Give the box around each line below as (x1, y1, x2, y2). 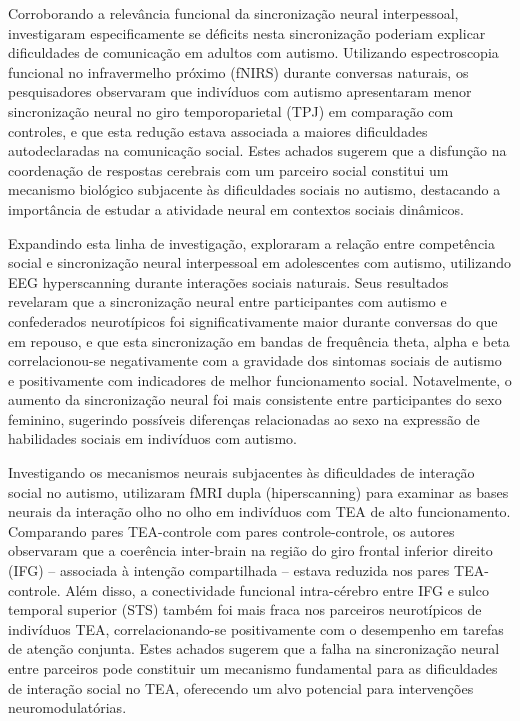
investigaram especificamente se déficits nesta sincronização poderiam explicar (8, 22, 486, 43)
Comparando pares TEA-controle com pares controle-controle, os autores (8, 520, 455, 541)
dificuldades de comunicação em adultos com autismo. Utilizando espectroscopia (8, 42, 499, 63)
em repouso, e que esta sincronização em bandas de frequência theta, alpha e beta (8, 330, 510, 351)
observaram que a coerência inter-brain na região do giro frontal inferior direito (8, 540, 493, 561)
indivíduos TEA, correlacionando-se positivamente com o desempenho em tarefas (8, 618, 504, 639)
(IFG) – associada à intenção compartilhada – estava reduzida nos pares (8, 560, 450, 581)
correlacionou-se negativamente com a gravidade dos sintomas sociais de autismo (8, 350, 502, 371)
